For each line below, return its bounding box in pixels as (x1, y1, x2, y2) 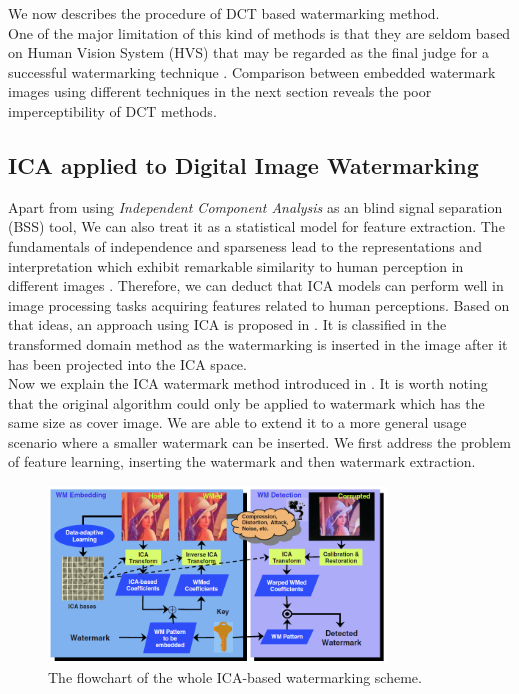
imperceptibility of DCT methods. (8, 100, 217, 121)
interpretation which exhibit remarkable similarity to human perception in (8, 255, 464, 276)
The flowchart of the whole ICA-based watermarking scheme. (48, 667, 422, 688)
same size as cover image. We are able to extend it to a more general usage (8, 412, 467, 433)
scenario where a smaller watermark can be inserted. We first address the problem (8, 431, 511, 452)
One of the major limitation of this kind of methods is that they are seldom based (8, 22, 511, 43)
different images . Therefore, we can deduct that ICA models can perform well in (8, 275, 504, 296)
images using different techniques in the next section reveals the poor (8, 81, 432, 102)
